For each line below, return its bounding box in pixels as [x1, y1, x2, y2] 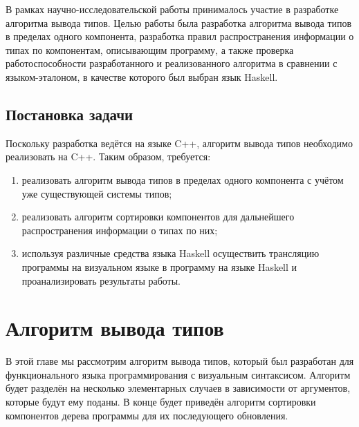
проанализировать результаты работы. [21, 273, 181, 287]
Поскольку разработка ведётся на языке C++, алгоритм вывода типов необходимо [6, 135, 353, 150]
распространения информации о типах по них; [21, 222, 218, 237]
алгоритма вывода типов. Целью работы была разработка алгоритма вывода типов [6, 15, 352, 30]
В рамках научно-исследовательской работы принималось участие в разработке [6, 2, 339, 16]
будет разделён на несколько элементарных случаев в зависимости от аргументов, [6, 381, 351, 395]
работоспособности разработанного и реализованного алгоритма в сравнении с [6, 56, 338, 70]
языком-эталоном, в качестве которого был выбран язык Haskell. [6, 69, 278, 84]
